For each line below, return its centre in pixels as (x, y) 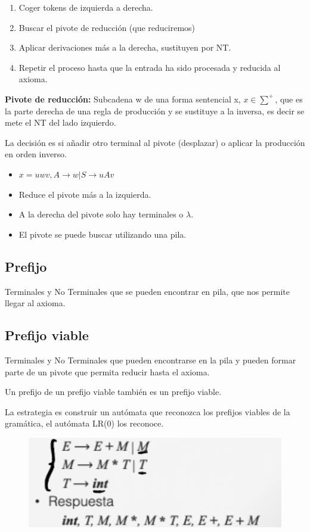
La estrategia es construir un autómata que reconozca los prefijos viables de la (148, 411)
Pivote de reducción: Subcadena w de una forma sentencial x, (123, 99)
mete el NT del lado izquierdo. (61, 122)
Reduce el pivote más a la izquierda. (85, 194)
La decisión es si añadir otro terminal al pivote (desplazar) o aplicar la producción (155, 142)
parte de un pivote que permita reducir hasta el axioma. (107, 371)
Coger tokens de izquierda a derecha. (86, 7)
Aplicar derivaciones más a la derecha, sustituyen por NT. (125, 47)
